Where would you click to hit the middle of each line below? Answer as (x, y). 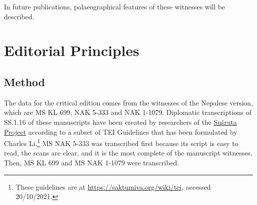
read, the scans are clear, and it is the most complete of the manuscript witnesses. (128, 153)
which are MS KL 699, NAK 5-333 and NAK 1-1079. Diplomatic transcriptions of (128, 112)
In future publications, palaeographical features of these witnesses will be (115, 6)
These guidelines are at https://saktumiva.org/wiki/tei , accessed (113, 186)
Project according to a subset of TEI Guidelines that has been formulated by (121, 131)
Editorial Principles (72, 50)
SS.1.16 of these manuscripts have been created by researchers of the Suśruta (121, 122)
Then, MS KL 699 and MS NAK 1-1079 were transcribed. (92, 162)
